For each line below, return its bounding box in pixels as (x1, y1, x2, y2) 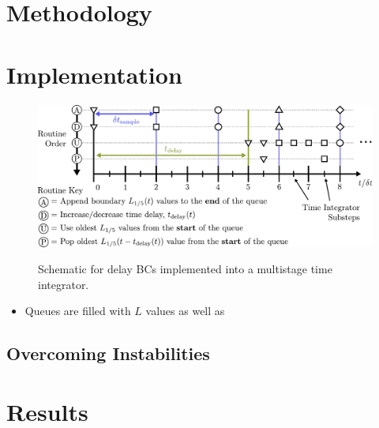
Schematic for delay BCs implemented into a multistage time (38, 261, 332, 277)
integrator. (38, 276, 89, 292)
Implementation (6, 58, 182, 90)
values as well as (145, 302, 225, 319)
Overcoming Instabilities (6, 341, 210, 366)
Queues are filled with (24, 302, 131, 319)
